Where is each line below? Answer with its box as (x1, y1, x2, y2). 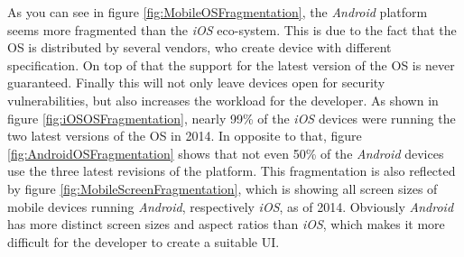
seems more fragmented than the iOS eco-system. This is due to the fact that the (7, 20, 457, 39)
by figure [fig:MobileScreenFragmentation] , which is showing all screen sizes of (7, 179, 438, 197)
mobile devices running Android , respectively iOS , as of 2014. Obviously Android (7, 197, 454, 216)
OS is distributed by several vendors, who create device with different (7, 38, 392, 57)
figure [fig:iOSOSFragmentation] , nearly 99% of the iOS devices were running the (7, 108, 456, 127)
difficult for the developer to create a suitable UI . (7, 232, 280, 251)
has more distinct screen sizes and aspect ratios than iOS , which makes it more (7, 215, 445, 234)
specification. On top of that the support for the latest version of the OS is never (7, 55, 455, 74)
